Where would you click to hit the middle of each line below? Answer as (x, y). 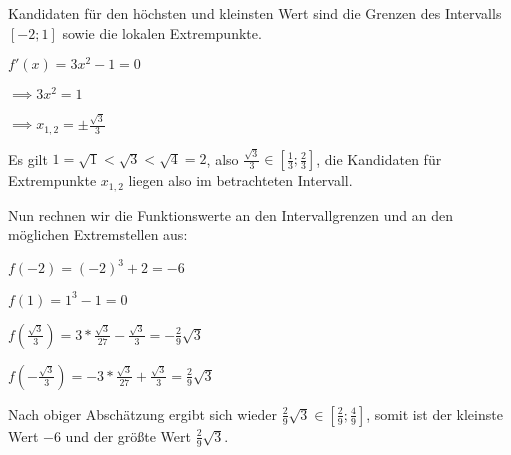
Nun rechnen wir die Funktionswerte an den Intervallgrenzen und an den (231, 214)
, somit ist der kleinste (434, 413)
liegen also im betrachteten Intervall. (240, 180)
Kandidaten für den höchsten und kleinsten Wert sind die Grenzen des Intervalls (255, 13)
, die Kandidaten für (379, 158)
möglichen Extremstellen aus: (98, 234)
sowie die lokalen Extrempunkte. (162, 32)
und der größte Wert (128, 435)
